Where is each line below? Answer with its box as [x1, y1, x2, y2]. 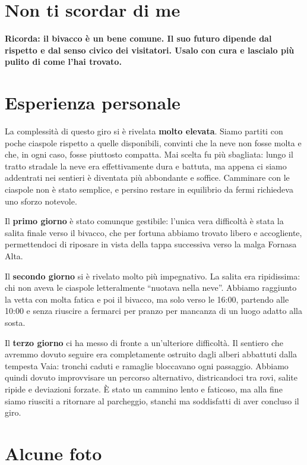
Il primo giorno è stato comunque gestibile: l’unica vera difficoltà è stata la [5, 215, 284, 227]
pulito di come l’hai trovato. [5, 55, 122, 68]
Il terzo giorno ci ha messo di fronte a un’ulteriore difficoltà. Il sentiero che [5, 336, 283, 348]
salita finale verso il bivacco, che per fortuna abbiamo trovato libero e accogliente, [5, 226, 302, 238]
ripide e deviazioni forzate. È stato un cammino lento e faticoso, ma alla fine [5, 382, 283, 395]
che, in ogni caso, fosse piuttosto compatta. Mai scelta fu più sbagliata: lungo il [5, 148, 293, 161]
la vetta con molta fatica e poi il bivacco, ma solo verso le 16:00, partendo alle [5, 293, 289, 305]
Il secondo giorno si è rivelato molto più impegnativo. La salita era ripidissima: [5, 269, 300, 282]
